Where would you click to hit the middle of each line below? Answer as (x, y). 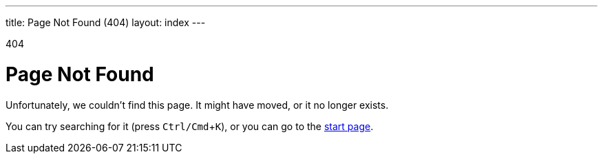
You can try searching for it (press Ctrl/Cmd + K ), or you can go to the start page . (190, 126)
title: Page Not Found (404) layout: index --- (106, 22)
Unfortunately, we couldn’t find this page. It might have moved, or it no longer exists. (197, 105)
